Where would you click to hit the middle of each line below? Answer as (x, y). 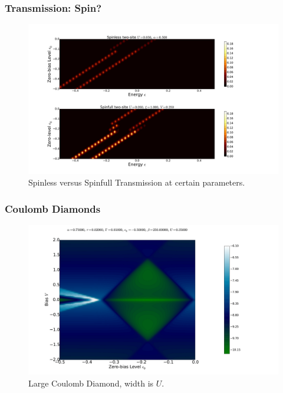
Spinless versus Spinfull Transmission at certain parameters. (137, 182)
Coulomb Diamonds (53, 208)
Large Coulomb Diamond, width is (91, 383)
